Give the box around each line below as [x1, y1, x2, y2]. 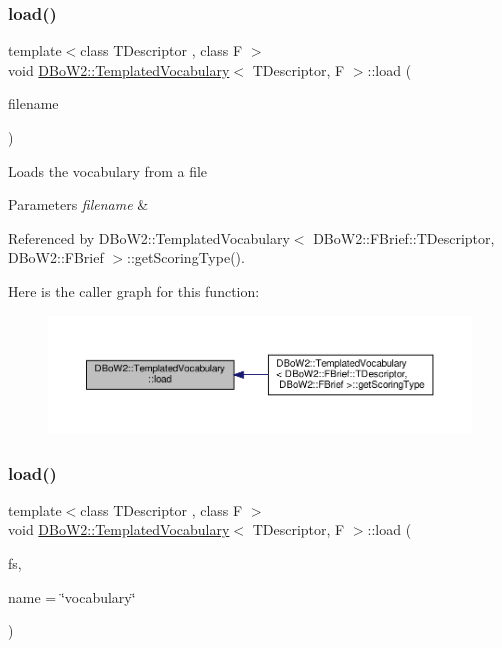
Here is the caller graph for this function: [8, 280, 260, 301]
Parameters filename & [8, 194, 149, 215]
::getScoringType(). [127, 247, 245, 268]
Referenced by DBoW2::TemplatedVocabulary [8, 227, 290, 248]
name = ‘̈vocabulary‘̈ [8, 586, 136, 607]
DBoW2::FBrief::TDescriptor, [313, 227, 495, 248]
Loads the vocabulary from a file [8, 160, 208, 181]
